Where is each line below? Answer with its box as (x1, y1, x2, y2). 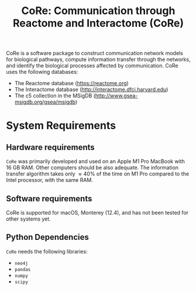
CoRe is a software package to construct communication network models (6, 50, 183, 57)
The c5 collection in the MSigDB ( (14, 92, 95, 99)
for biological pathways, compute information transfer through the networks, (6, 56, 191, 63)
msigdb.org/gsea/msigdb (14, 99, 76, 106)
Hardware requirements (6, 142, 95, 152)
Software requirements (6, 194, 92, 204)
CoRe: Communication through (21, 4, 176, 18)
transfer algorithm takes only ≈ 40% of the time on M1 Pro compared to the (6, 170, 189, 177)
